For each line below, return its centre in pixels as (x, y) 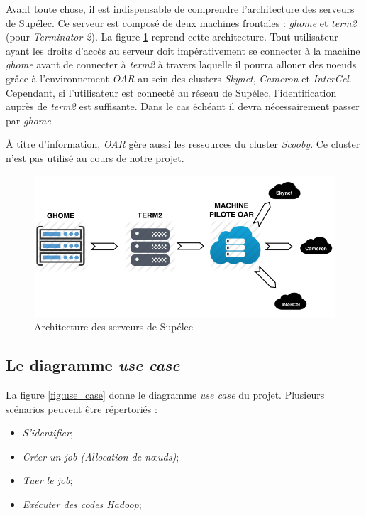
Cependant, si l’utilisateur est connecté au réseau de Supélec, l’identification (171, 92)
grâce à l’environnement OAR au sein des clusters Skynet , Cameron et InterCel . (179, 78)
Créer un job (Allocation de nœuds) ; (101, 456)
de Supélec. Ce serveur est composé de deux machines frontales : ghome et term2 (181, 22)
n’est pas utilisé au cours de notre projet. (95, 157)
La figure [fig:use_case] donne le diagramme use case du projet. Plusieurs (165, 395)
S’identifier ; (48, 432)
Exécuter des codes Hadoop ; (82, 504)
